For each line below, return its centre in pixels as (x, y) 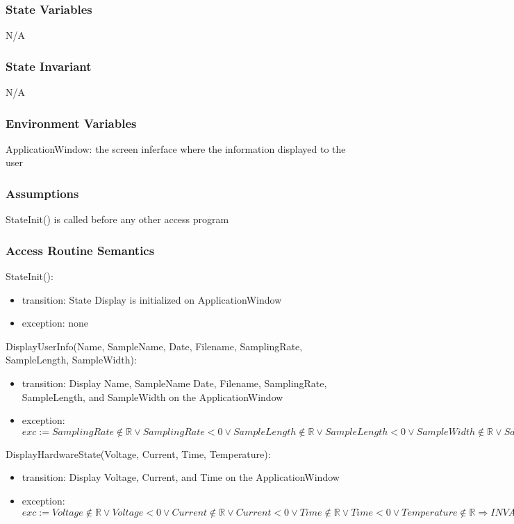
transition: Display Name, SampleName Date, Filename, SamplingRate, (174, 383)
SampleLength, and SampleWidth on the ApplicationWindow (152, 396)
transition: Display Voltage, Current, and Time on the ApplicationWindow (181, 477)
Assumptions (42, 193)
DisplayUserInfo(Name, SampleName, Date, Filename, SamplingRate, (154, 346)
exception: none (55, 323)
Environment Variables (71, 123)
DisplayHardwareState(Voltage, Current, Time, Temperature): (138, 453)
